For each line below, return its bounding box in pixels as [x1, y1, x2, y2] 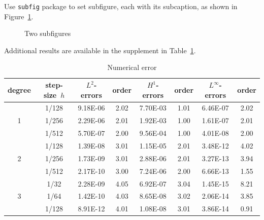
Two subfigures [24, 28, 71, 39]
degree [8, 84, 31, 95]
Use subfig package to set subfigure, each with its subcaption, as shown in [4, 1, 238, 11]
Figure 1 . [4, 11, 34, 21]
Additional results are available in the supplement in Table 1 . [4, 45, 196, 55]
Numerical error [107, 62, 157, 72]
